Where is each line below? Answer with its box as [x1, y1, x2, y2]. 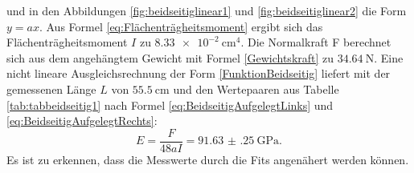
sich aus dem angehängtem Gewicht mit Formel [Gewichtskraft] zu [6, 49, 334, 66]
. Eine [374, 49, 404, 66]
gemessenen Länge [6, 80, 96, 97]
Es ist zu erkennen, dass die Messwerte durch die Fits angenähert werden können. [6, 151, 409, 167]
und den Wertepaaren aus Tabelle [173, 80, 339, 97]
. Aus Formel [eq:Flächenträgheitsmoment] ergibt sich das [39, 18, 323, 34]
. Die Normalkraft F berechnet [240, 34, 391, 50]
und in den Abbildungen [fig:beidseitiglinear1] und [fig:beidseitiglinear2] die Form [6, 2, 407, 18]
